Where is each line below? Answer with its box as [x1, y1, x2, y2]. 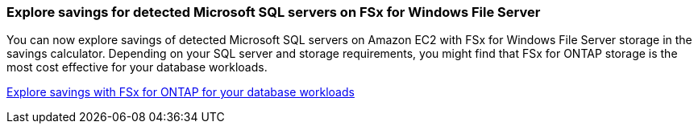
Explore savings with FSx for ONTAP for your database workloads [6, 85, 355, 100]
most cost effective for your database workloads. [6, 60, 268, 75]
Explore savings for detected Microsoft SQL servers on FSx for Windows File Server [6, 4, 541, 20]
